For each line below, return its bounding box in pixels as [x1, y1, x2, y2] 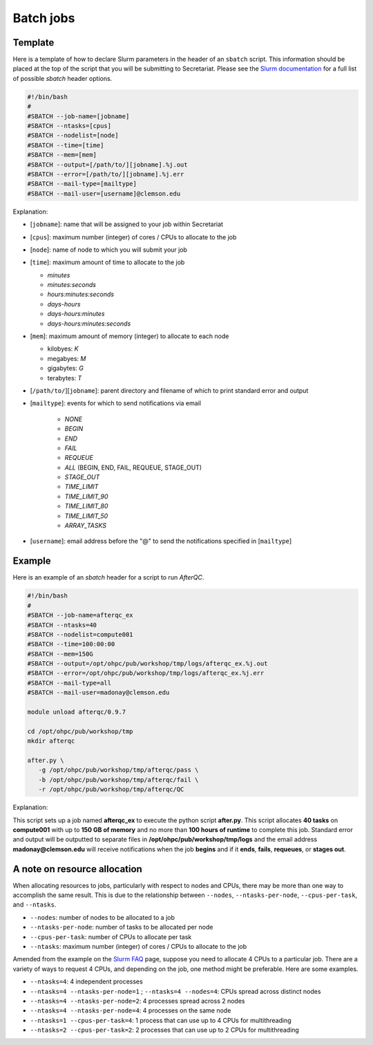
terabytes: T [47, 373, 82, 382]
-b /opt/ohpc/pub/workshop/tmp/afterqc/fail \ [38, 775, 199, 784]
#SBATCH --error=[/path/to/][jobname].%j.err [27, 170, 184, 178]
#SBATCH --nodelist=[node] [27, 131, 119, 140]
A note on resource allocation [12, 863, 143, 875]
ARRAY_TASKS [64, 521, 107, 530]
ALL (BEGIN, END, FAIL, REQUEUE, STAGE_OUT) [64, 463, 202, 472]
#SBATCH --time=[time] [27, 141, 104, 149]
